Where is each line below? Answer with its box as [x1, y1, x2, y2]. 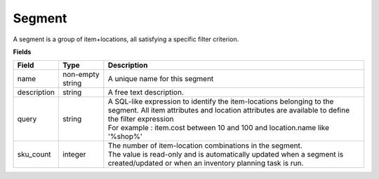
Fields [13, 48, 32, 56]
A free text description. [107, 87, 184, 97]
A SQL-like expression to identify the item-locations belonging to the [107, 96, 334, 106]
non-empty [62, 70, 100, 80]
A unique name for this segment [107, 74, 214, 84]
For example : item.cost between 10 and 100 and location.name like [107, 123, 330, 133]
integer [62, 150, 86, 159]
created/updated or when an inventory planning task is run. [107, 158, 304, 168]
